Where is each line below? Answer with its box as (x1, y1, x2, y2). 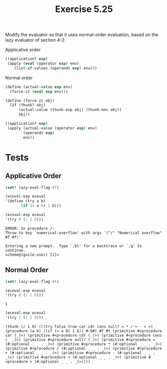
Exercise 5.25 (54, 3, 113, 15)
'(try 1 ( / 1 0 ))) (5, 315, 43, 320)
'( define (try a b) (5, 198, 46, 203)
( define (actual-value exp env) (5, 84, 72, 89)
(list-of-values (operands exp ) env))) (14, 65, 97, 70)
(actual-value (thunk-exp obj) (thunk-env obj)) (18, 107, 122, 112)
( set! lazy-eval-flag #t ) (5, 279, 59, 284)
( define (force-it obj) (5, 98, 55, 103)
